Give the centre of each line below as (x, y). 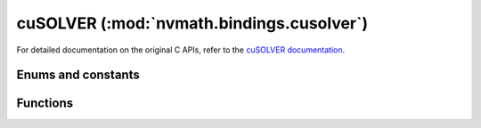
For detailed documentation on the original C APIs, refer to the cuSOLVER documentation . (181, 50)
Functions (45, 104)
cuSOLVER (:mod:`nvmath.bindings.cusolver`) (192, 23)
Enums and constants (78, 75)
